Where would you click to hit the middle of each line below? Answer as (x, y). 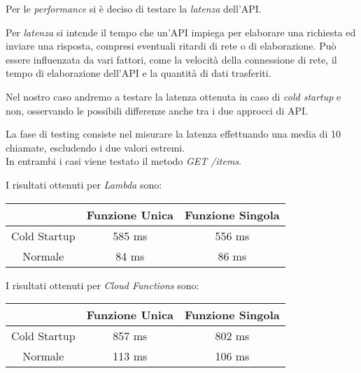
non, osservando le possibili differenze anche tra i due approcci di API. (157, 110)
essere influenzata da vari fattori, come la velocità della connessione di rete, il (171, 59)
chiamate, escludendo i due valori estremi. (95, 147)
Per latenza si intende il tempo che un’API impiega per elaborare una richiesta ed (181, 32)
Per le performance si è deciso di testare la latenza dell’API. (134, 8)
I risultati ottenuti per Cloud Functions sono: (102, 285)
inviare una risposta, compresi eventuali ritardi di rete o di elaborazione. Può (171, 46)
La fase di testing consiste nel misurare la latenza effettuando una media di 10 (173, 134)
